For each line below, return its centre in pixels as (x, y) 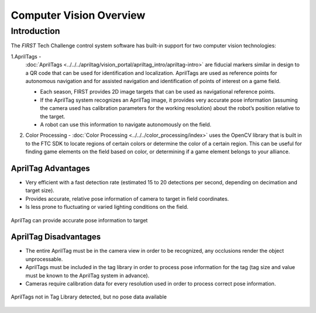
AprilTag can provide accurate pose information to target (79, 220)
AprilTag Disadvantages (56, 237)
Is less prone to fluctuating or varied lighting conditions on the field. (107, 207)
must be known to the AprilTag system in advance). (87, 276)
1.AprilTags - (26, 56)
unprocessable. (44, 259)
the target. (53, 116)
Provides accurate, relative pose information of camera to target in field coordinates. (127, 198)
